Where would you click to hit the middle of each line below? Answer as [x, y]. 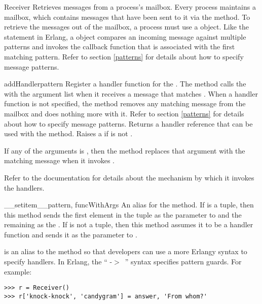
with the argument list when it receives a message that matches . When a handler [131, 93]
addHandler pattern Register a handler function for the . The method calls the [125, 84]
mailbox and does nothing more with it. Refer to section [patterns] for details [124, 113]
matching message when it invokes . [59, 160]
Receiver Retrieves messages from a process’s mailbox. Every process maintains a [130, 7]
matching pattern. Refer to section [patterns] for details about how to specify [124, 56]
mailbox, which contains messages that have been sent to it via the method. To [127, 17]
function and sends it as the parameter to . [71, 234]
